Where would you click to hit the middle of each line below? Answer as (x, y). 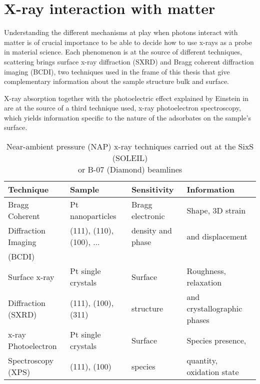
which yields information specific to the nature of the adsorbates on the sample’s (128, 117)
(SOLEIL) (130, 158)
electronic (148, 216)
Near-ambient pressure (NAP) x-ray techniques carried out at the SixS (130, 146)
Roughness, (206, 271)
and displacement (217, 236)
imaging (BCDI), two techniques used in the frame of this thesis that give (117, 71)
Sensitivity (152, 189)
